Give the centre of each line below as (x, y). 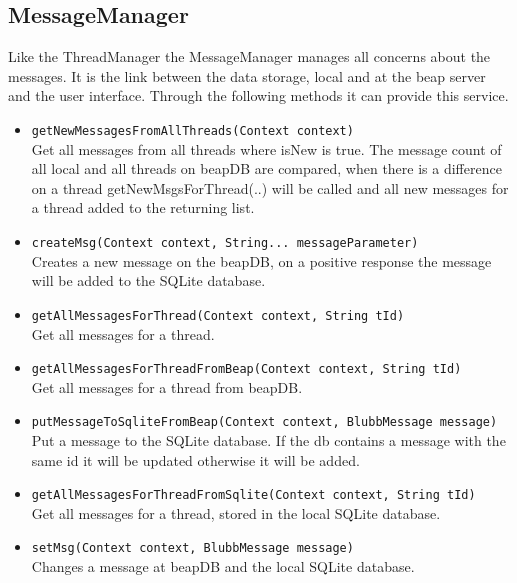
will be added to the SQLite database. (148, 280)
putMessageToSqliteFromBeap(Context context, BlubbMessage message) (264, 422)
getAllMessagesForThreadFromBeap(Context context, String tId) (246, 369)
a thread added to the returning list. (143, 207)
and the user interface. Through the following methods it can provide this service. (258, 95)
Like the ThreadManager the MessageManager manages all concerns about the (249, 56)
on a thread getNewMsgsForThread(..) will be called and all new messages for (270, 187)
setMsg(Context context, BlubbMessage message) (192, 548)
